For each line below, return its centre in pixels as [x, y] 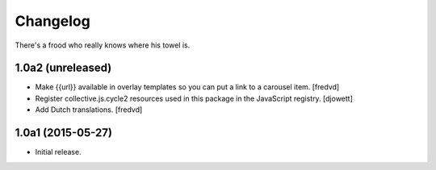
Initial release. [58, 152]
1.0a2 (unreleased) [63, 68]
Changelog [52, 21]
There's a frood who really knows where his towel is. [103, 45]
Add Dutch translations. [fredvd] [89, 110]
